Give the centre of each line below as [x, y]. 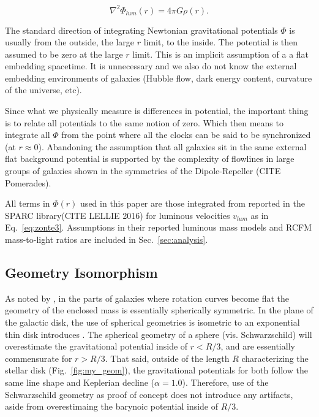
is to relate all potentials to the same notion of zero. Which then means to [144, 122]
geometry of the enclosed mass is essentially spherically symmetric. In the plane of [159, 310]
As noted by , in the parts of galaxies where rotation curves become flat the [147, 298]
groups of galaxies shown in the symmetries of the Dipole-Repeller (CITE [143, 171]
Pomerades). [28, 182]
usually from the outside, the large [70, 42]
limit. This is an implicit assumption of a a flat [221, 54]
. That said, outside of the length [167, 358]
